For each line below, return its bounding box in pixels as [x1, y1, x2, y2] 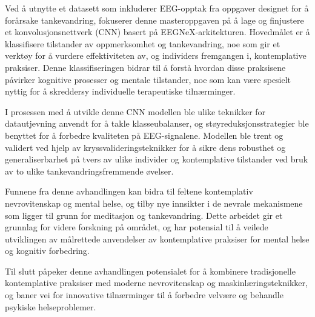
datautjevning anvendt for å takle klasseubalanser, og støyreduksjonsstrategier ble [5, 117, 309, 130]
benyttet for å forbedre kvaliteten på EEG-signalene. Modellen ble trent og [5, 128, 283, 141]
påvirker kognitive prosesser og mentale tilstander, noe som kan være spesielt [5, 73, 291, 85]
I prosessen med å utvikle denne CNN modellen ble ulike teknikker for [5, 105, 266, 118]
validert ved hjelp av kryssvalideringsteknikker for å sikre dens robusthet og [5, 141, 286, 153]
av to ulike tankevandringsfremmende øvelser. [5, 164, 174, 177]
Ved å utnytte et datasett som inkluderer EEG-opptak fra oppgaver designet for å [5, 2, 309, 14]
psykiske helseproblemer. [5, 300, 96, 313]
